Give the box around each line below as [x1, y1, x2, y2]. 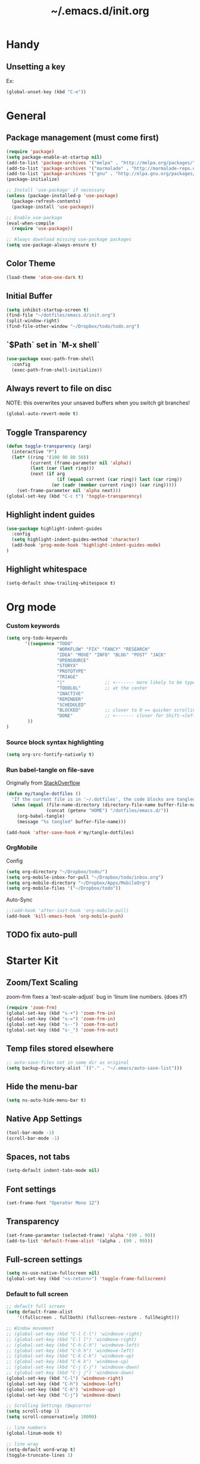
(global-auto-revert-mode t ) [6, 411, 79, 417]
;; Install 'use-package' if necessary [6, 187, 105, 194]
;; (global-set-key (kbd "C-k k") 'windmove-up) [6, 1359, 129, 1365]
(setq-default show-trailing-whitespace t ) [6, 580, 116, 586]
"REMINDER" [57, 696, 84, 702]
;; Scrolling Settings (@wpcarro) [6, 1402, 92, 1409]
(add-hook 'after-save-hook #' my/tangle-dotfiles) [6, 829, 135, 836]
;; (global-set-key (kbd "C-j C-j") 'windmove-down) [6, 1364, 140, 1370]
